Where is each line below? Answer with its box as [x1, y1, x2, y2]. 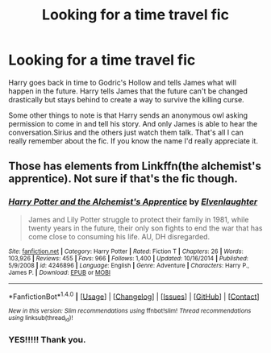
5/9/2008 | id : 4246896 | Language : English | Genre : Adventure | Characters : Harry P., [8, 261, 250, 269]
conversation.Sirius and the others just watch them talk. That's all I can [8, 127, 244, 137]
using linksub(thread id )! [8, 314, 73, 323]
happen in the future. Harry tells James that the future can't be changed [8, 86, 248, 96]
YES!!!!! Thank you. [8, 334, 86, 345]
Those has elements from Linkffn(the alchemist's [8, 160, 262, 173]
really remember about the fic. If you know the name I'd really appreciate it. [8, 135, 258, 146]
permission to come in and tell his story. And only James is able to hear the [8, 118, 258, 128]
